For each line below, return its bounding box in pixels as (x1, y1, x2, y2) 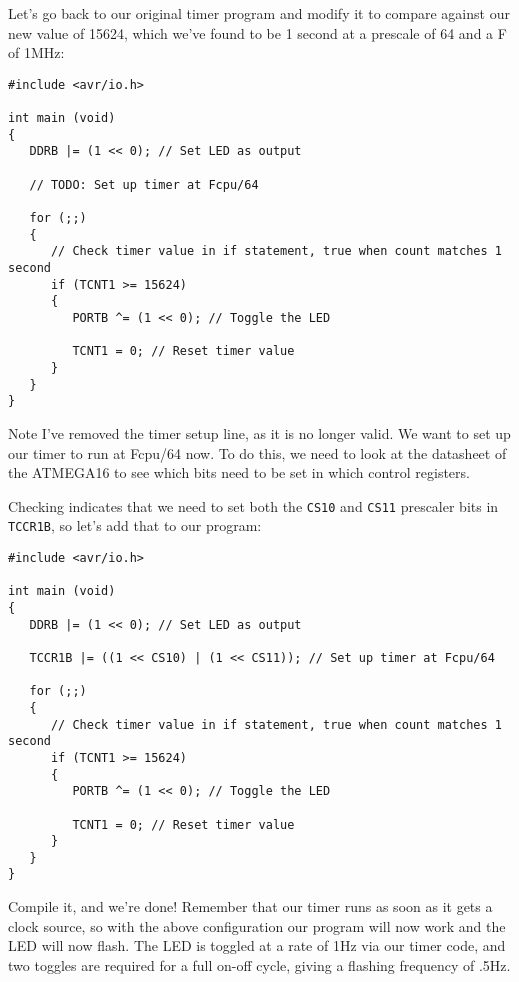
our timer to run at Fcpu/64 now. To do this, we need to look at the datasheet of (8, 442, 507, 463)
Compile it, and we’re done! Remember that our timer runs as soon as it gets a (8, 896, 493, 917)
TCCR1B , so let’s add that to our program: (8, 515, 262, 536)
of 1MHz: (8, 42, 65, 63)
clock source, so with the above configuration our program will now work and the (8, 915, 506, 936)
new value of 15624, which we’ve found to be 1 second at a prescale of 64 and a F (8, 22, 507, 43)
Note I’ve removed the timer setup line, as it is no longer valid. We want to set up (8, 422, 511, 443)
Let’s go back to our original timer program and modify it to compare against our (8, 3, 510, 23)
